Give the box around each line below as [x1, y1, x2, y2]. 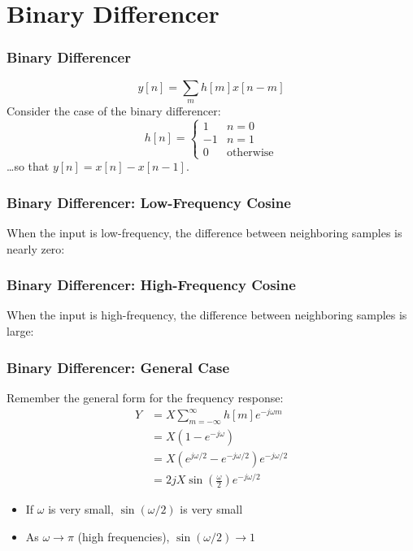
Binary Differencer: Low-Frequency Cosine [7, 192, 291, 212]
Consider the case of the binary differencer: [7, 102, 221, 119]
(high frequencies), [77, 528, 170, 545]
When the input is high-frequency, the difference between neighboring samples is [7, 306, 407, 323]
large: [7, 322, 34, 339]
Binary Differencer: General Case [7, 357, 230, 377]
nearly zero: [7, 240, 65, 257]
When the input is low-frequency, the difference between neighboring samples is [7, 223, 402, 241]
